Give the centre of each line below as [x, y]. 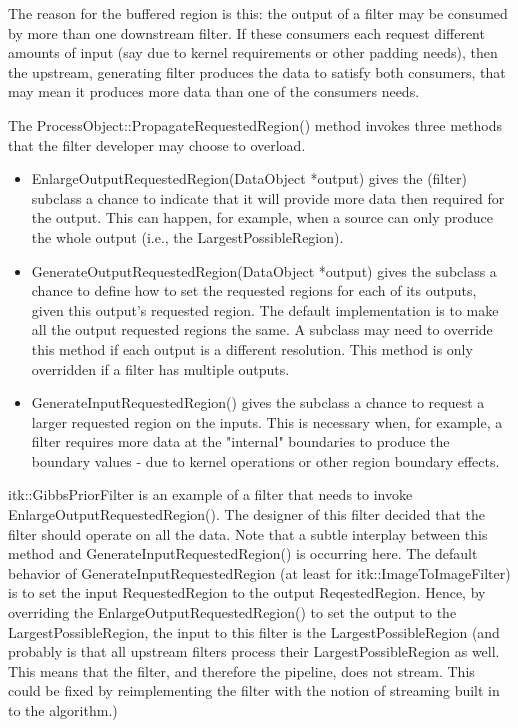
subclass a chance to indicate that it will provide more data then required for [268, 197]
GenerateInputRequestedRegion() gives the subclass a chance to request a [258, 402]
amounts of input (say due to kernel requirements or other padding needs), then [253, 52]
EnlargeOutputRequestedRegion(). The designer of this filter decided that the [246, 514]
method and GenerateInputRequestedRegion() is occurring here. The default [243, 553]
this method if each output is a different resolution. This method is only [252, 348]
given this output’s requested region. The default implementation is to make [265, 309]
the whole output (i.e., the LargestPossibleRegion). [187, 236]
